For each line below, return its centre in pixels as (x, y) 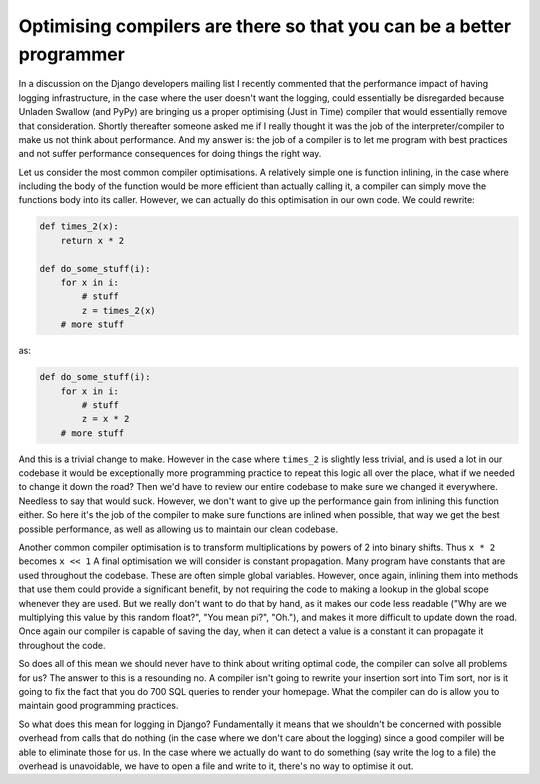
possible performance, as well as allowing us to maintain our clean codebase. (178, 529)
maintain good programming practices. (98, 706)
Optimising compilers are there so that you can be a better (265, 26)
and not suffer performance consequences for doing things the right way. (170, 154)
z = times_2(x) (119, 310)
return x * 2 (92, 240)
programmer (71, 54)
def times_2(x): (79, 226)
